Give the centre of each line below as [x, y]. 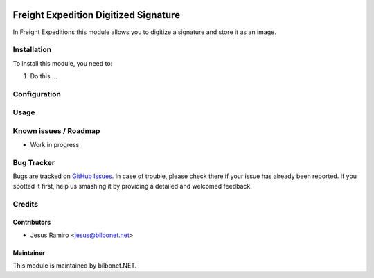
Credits [25, 204]
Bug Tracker [34, 163]
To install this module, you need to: [63, 63]
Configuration [37, 94]
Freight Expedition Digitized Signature [96, 15]
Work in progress [55, 145]
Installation [32, 50]
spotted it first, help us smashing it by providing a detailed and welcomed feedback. [132, 186]
